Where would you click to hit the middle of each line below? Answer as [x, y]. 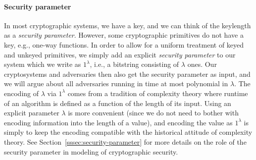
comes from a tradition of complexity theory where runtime [158, 93]
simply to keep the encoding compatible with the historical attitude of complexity [128, 132]
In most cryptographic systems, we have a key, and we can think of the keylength [128, 25]
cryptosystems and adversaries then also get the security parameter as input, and [127, 74]
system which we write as [43, 64]
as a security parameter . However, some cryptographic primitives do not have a [124, 35]
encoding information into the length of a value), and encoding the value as [118, 122]
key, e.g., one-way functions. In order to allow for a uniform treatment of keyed [124, 44]
